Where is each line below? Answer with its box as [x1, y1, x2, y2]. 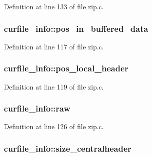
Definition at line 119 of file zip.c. [4, 81, 104, 91]
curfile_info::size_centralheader [4, 142, 132, 154]
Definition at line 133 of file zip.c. [4, 1, 104, 11]
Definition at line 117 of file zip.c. [4, 41, 104, 51]
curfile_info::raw [4, 102, 71, 114]
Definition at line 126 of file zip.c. [4, 121, 104, 132]
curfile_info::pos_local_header [4, 62, 129, 74]
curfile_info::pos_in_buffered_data [4, 22, 148, 34]
